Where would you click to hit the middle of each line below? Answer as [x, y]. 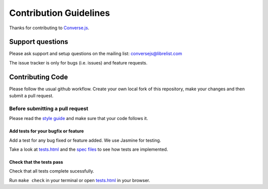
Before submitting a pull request [49, 108]
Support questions [39, 42]
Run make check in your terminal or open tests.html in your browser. [80, 180]
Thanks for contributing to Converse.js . [49, 28]
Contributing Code [38, 77]
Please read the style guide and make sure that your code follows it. [79, 119]
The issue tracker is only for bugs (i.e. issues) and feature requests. [78, 63]
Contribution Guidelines [60, 13]
